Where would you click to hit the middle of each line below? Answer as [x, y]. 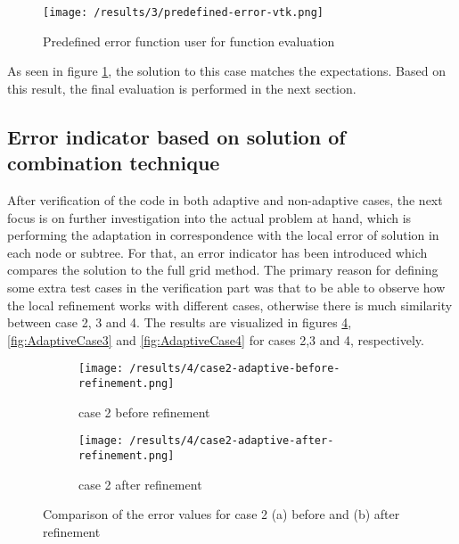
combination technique [114, 163]
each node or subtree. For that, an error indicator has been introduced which [217, 252]
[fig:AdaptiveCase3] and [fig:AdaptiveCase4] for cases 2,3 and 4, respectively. [216, 339]
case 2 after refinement [140, 484]
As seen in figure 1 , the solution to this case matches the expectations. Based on [226, 71]
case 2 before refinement [144, 412]
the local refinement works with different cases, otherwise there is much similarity [230, 305]
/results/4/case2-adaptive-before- [235, 369]
